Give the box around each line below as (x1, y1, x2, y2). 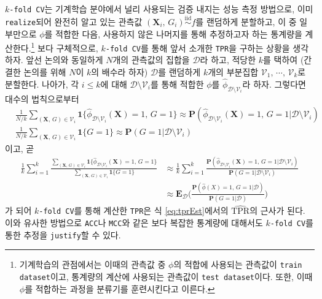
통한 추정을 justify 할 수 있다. (5, 228, 121, 241)
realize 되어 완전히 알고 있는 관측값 (5, 15, 143, 28)
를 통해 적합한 (150, 77, 204, 90)
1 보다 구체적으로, (31, 40, 98, 54)
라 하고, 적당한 (200, 53, 256, 66)
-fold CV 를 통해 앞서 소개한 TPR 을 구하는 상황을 (105, 41, 290, 54)
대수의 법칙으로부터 (5, 92, 79, 105)
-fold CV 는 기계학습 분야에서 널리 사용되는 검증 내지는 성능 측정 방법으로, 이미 (9, 2, 313, 15)
